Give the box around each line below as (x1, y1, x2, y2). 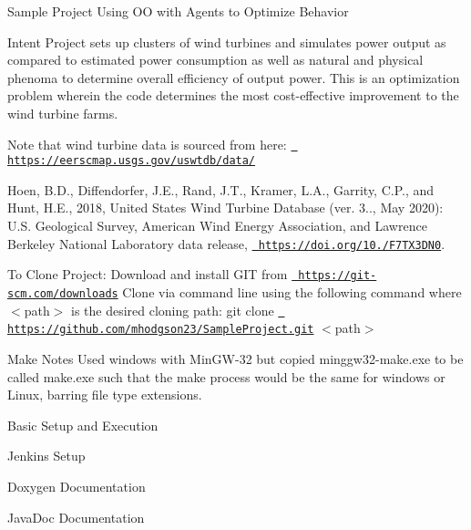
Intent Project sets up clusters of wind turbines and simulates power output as (7, 32, 446, 51)
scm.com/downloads (7, 286, 118, 300)
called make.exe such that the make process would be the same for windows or (7, 367, 445, 386)
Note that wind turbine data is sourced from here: (7, 134, 287, 153)
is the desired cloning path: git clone (70, 300, 274, 319)
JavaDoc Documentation (7, 507, 145, 526)
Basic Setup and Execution (7, 415, 159, 434)
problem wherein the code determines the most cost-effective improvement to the (7, 86, 459, 105)
